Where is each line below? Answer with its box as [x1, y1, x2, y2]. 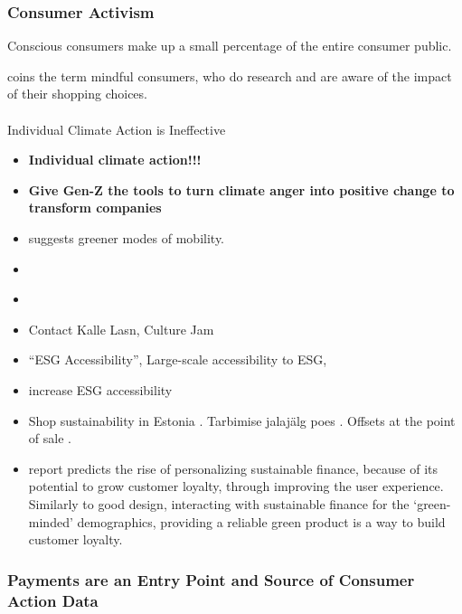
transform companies [28, 198, 162, 217]
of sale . [28, 429, 71, 448]
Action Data [7, 589, 99, 611]
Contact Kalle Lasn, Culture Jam [28, 319, 214, 338]
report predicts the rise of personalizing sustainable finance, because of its [28, 458, 438, 477]
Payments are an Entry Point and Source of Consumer [7, 568, 415, 590]
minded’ [28, 512, 73, 531]
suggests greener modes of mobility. [28, 228, 224, 247]
